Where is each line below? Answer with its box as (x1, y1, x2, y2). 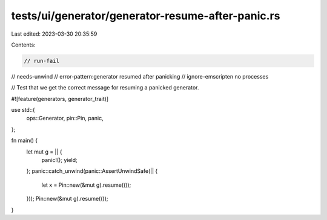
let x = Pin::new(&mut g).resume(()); (41, 181, 131, 189)
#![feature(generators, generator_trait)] (11, 95, 109, 102)
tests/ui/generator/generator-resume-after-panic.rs (11, 9, 280, 22)
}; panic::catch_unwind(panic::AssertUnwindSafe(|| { (26, 167, 158, 175)
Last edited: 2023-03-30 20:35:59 (11, 30, 97, 37)
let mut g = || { (26, 148, 63, 155)
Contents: (11, 41, 36, 48)
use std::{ (11, 106, 36, 114)
